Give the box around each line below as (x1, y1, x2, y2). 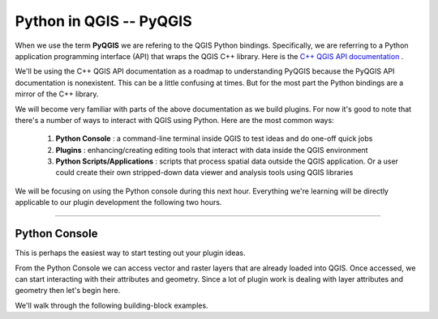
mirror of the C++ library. (15, 89, 99, 99)
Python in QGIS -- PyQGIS (15, 12, 192, 30)
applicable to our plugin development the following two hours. (15, 198, 222, 207)
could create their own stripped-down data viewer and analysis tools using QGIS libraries (55, 168, 354, 177)
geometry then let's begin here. (15, 286, 121, 296)
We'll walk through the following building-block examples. (15, 300, 208, 310)
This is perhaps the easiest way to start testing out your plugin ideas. (15, 248, 246, 258)
